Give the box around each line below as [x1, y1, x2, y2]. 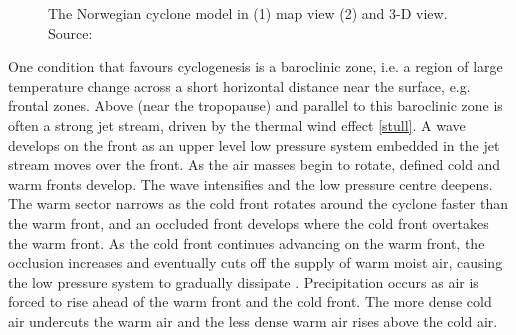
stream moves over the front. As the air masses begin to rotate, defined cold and [8, 154, 501, 175]
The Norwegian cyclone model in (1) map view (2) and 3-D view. [48, 3, 448, 23]
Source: [48, 22, 93, 43]
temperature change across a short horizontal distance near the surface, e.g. [8, 75, 471, 96]
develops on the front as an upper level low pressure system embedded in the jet [8, 134, 500, 155]
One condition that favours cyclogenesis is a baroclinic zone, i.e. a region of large [8, 56, 503, 77]
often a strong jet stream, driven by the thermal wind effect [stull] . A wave [8, 114, 466, 135]
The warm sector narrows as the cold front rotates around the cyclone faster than [8, 193, 508, 214]
